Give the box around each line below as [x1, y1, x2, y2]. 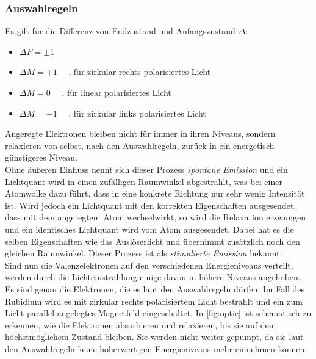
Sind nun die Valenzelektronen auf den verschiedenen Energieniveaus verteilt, [5, 258, 293, 271]
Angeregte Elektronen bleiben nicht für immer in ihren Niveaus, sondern [5, 127, 276, 140]
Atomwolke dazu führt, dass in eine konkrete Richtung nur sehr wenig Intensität [5, 187, 305, 200]
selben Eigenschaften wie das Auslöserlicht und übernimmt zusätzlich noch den [5, 234, 300, 247]
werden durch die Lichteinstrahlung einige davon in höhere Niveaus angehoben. [5, 270, 301, 283]
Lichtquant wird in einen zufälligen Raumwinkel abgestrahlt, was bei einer [5, 175, 282, 187]
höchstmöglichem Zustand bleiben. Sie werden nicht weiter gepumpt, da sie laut [5, 330, 304, 343]
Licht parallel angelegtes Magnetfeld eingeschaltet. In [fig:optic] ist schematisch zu [5, 306, 312, 319]
